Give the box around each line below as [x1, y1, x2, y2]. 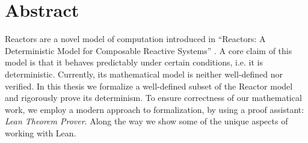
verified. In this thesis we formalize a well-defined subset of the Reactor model [5, 79, 293, 92]
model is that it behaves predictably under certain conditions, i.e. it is [5, 56, 263, 68]
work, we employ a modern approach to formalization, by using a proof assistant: [5, 103, 304, 115]
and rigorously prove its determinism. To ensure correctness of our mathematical [5, 91, 302, 104]
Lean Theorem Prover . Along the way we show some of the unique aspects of [5, 115, 288, 127]
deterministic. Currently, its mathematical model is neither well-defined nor [5, 67, 283, 80]
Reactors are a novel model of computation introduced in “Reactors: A [5, 32, 266, 45]
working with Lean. [5, 126, 76, 139]
